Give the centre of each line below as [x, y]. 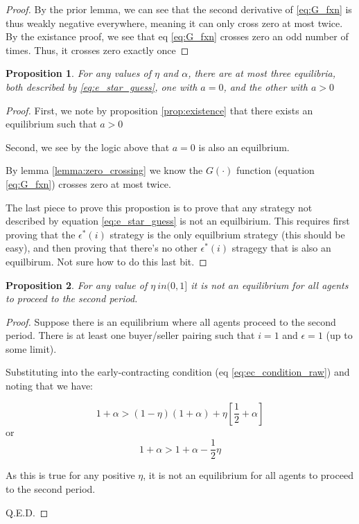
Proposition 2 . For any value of [77, 285]
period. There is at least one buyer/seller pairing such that [130, 335]
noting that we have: [49, 386]
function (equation [275, 170]
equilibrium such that [51, 124]
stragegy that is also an [281, 248]
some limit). [31, 348]
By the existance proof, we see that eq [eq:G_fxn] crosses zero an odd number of [177, 36]
